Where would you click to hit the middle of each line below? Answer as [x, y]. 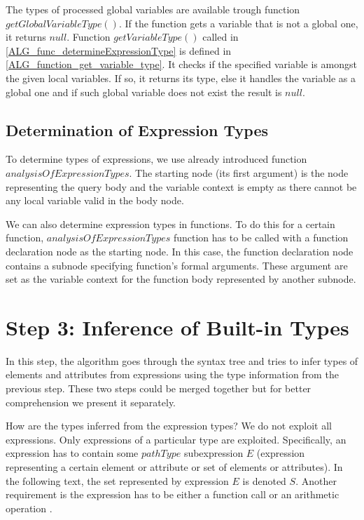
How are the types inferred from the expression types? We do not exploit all [169, 426]
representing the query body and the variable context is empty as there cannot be [181, 186]
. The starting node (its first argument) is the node [239, 172]
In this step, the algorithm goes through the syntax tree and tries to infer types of [182, 360]
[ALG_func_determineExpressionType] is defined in [119, 50]
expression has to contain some [72, 453]
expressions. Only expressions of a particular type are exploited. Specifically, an [176, 439]
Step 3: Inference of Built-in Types [177, 327]
